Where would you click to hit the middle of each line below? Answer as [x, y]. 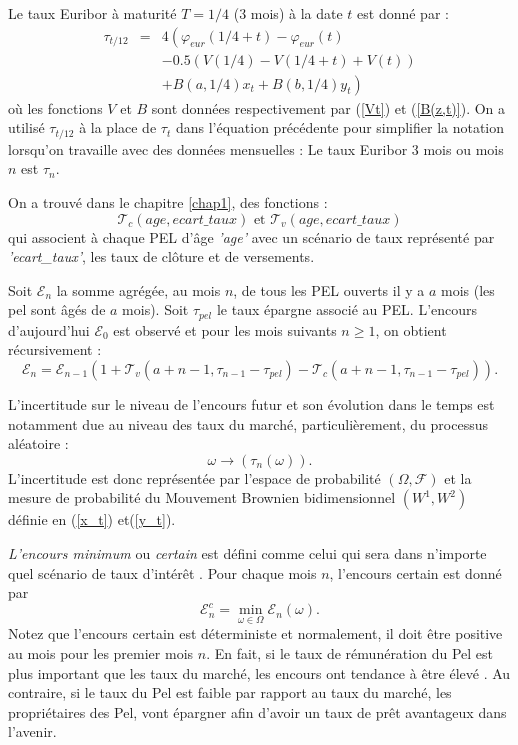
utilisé [26, 127]
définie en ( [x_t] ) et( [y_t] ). [92, 519]
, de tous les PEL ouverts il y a [329, 289]
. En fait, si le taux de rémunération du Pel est [349, 653]
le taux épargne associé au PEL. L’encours [347, 309]
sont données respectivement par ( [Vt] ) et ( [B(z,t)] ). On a [328, 107]
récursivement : [55, 349]
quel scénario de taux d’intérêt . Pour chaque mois [162, 572]
